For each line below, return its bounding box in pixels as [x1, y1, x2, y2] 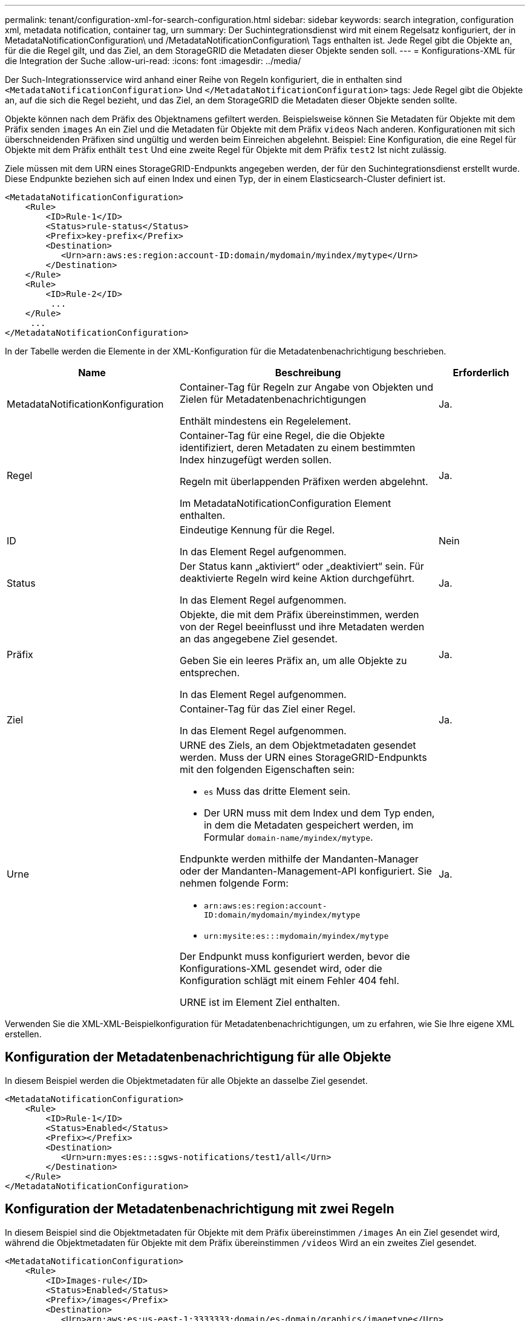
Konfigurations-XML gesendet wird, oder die [179, 962, 382, 974]
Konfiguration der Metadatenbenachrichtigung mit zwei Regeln [5, 1201, 394, 1217]
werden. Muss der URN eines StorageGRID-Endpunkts [179, 751, 427, 763]
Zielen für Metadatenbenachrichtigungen [179, 393, 367, 405]
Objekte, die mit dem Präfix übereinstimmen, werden [179, 608, 419, 621]
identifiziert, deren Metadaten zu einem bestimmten [179, 442, 416, 454]
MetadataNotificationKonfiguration [7, 398, 164, 410]
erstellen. [5, 1029, 42, 1039]
